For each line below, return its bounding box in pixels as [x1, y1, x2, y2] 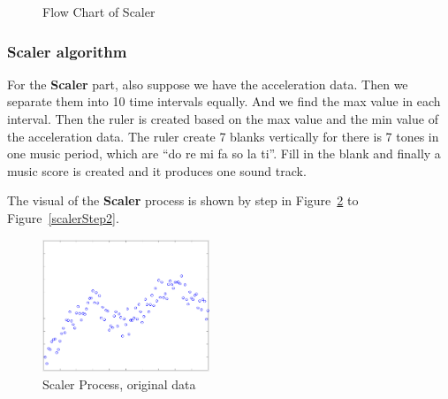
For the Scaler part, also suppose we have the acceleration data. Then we [7, 74, 408, 93]
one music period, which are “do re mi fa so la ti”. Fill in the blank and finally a [7, 144, 441, 163]
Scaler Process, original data [42, 374, 196, 393]
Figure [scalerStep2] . [7, 208, 119, 226]
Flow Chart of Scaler [42, 3, 156, 20]
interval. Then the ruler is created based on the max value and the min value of [7, 110, 438, 127]
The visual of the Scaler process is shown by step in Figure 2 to [7, 191, 359, 210]
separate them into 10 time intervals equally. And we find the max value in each [7, 92, 441, 111]
